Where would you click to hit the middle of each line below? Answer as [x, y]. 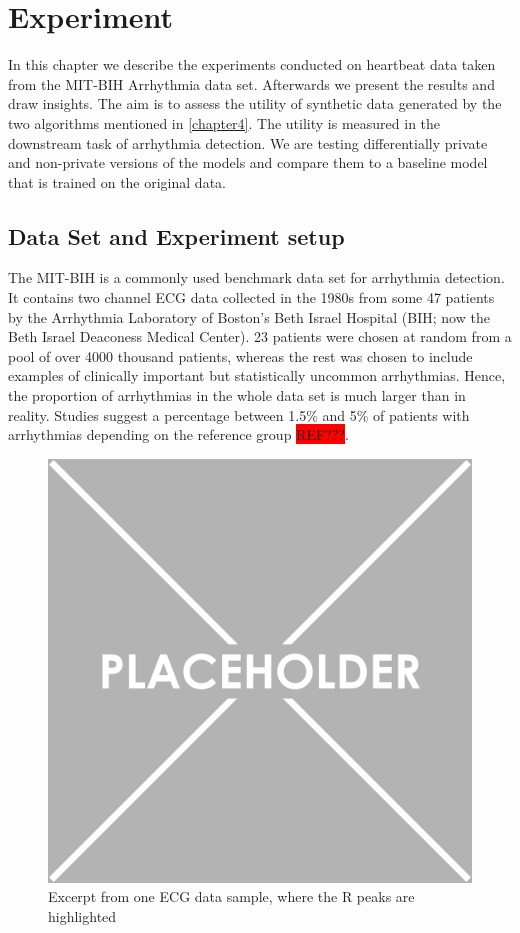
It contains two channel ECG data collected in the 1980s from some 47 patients [251, 297]
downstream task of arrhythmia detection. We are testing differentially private [248, 142]
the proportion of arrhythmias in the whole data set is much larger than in [237, 395]
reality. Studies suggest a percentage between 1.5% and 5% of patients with [239, 414]
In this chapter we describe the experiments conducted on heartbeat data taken [252, 64]
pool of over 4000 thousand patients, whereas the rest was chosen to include [240, 355]
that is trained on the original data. [117, 181]
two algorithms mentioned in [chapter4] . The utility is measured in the [224, 122]
